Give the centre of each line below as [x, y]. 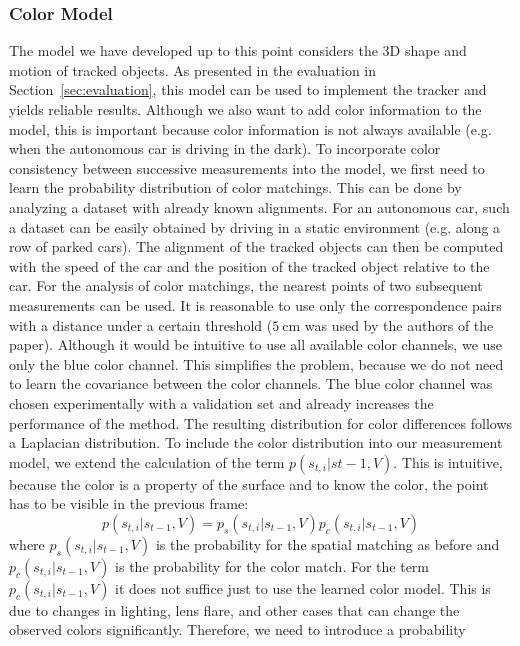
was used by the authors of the [399, 324]
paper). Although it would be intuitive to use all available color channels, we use [256, 344]
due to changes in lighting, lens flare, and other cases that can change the [234, 609]
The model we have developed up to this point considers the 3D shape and [238, 50]
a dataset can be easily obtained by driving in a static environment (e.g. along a [255, 226]
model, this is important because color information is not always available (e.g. [250, 128]
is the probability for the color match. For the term [272, 565]
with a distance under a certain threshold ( [141, 324]
